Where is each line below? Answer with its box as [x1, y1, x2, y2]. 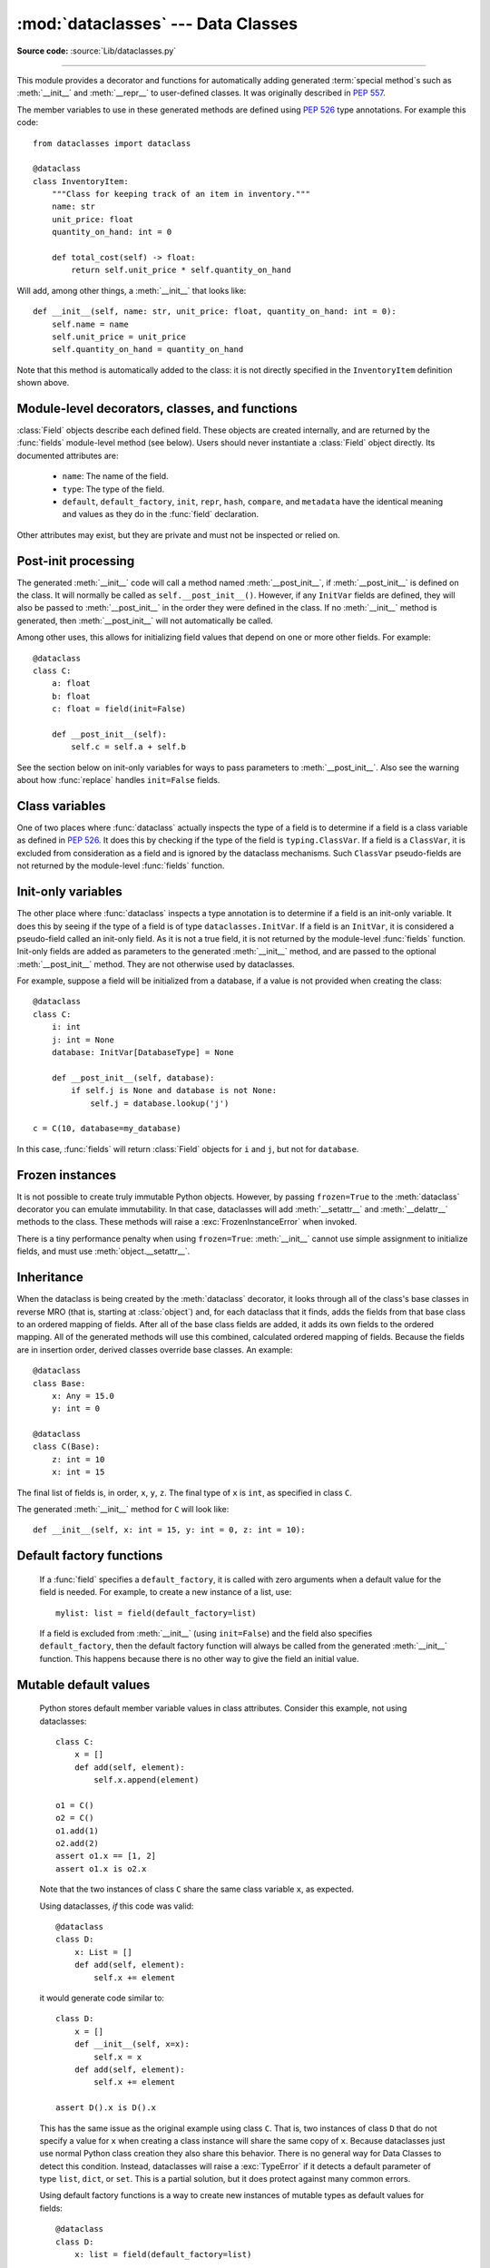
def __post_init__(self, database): [51, 1072, 215, 1083]
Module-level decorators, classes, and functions [16, 400, 299, 416]
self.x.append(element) [93, 1774, 200, 1785]
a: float [51, 679, 91, 689]
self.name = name [51, 318, 129, 329]
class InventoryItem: [33, 176, 129, 186]
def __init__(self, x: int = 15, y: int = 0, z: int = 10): [33, 1525, 306, 1535]
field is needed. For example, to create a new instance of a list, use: [39, 1587, 292, 1598]
